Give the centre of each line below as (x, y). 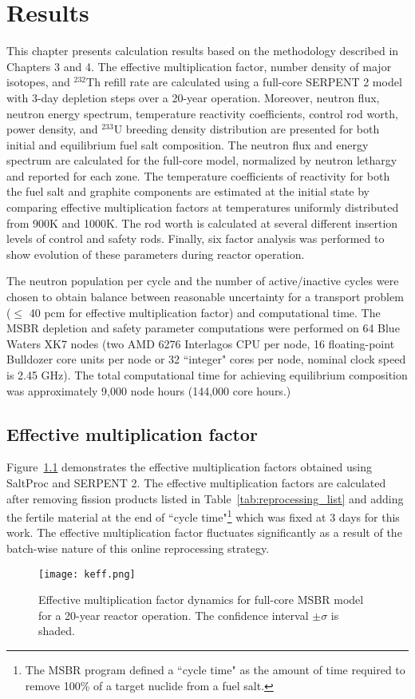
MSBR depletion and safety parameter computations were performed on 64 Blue (203, 328)
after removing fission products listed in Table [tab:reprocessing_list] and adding (205, 498)
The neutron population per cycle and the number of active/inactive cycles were (203, 281)
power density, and (52, 129)
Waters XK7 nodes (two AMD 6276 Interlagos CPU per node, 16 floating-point (201, 343)
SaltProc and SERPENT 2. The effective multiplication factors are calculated (196, 482)
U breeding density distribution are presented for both (247, 129)
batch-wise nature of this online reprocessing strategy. (138, 548)
